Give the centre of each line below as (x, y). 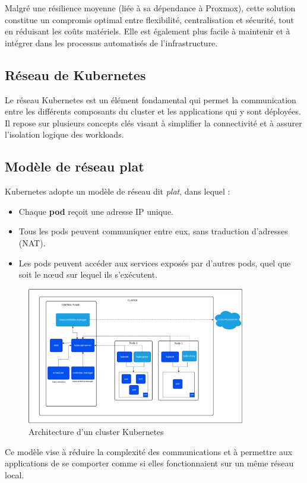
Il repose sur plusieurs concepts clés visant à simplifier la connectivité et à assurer (153, 123)
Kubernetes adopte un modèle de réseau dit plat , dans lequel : (118, 191)
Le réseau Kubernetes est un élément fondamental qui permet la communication (151, 99)
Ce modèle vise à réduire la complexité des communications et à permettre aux (149, 451)
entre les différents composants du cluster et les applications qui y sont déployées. (153, 111)
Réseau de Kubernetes (75, 74)
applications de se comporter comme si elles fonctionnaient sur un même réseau (149, 463)
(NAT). (32, 242)
